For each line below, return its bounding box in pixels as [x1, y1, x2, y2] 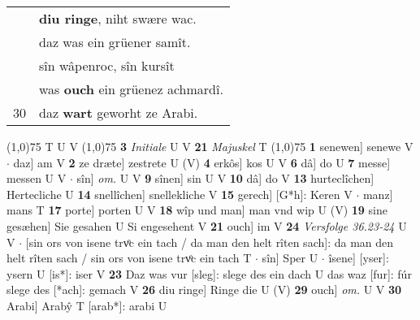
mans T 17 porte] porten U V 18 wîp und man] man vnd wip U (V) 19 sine [6, 201, 388, 218]
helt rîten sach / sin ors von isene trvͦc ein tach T [6, 249, 252, 266]
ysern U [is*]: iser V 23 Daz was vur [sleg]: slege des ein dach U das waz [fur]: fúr [6, 265, 412, 282]
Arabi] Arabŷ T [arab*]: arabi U [6, 296, 167, 314]
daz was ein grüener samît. [39, 32, 191, 51]
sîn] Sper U [262, 249, 318, 266]
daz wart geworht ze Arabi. [39, 103, 198, 122]
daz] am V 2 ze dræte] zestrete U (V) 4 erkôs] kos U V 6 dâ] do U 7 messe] [13, 154, 391, 171]
